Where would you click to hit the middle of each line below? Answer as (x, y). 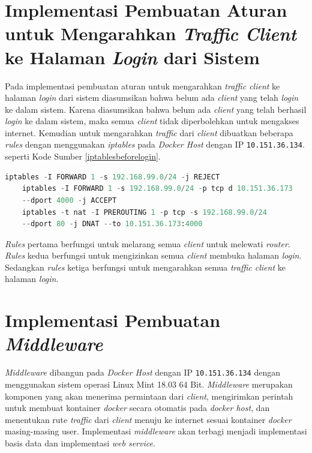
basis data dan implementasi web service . (80, 443)
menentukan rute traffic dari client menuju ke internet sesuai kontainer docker (148, 419)
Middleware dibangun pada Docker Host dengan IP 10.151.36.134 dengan (143, 372)
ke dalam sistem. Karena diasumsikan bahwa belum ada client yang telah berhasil (156, 109)
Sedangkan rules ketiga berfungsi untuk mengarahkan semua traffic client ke (145, 267)
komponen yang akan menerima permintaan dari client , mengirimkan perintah (149, 396)
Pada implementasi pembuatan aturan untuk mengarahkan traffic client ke (142, 85)
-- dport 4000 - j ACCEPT (69, 200)
